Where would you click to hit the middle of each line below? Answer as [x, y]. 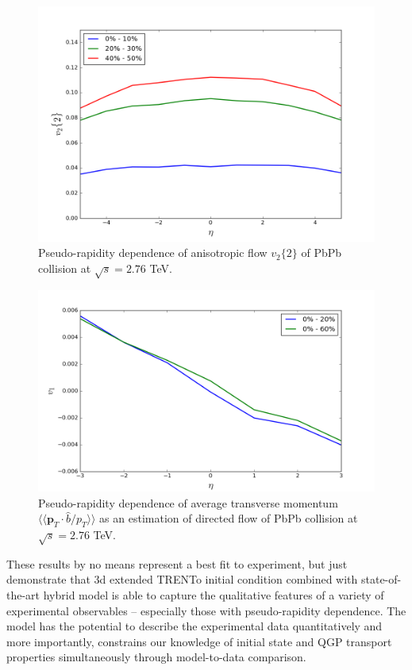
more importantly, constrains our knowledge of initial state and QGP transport [199, 641]
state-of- [381, 579]
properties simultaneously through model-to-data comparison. [156, 657]
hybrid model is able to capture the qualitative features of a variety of [214, 595]
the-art [23, 595]
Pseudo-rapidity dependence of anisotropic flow [153, 253]
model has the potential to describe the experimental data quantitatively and [194, 626]
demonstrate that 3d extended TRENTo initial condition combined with [182, 579]
